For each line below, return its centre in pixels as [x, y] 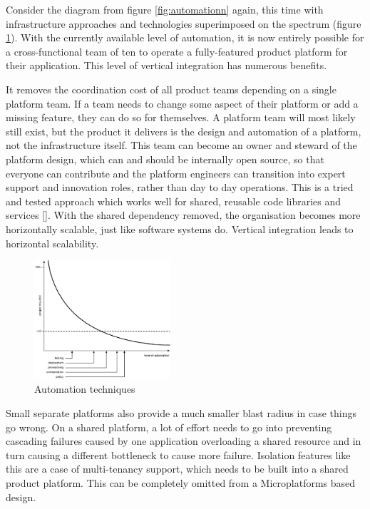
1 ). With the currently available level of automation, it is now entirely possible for [185, 37]
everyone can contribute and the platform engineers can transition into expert [176, 173]
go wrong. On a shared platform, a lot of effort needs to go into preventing [169, 427]
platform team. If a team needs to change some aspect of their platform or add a [182, 103]
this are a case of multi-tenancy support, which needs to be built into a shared [177, 469]
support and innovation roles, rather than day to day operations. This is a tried [180, 187]
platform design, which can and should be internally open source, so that [165, 159]
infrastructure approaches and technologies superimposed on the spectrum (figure [184, 23]
